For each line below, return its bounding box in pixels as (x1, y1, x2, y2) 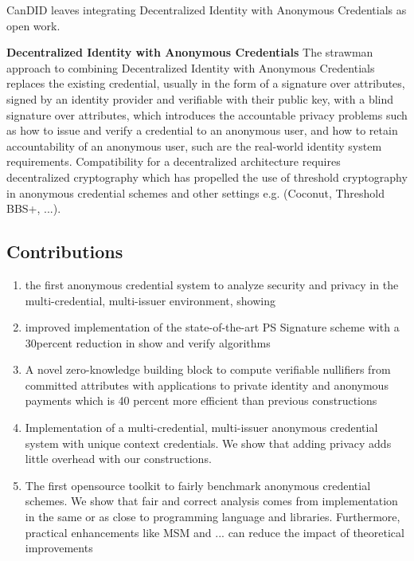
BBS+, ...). (6, 200, 61, 217)
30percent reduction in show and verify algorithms (25, 334, 271, 351)
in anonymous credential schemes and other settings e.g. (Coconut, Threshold (6, 184, 385, 201)
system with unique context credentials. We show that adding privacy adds (25, 434, 392, 451)
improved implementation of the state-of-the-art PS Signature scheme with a (25, 319, 400, 335)
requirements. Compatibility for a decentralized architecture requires (6, 153, 341, 170)
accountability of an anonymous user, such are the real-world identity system (6, 137, 382, 154)
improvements (25, 539, 93, 556)
